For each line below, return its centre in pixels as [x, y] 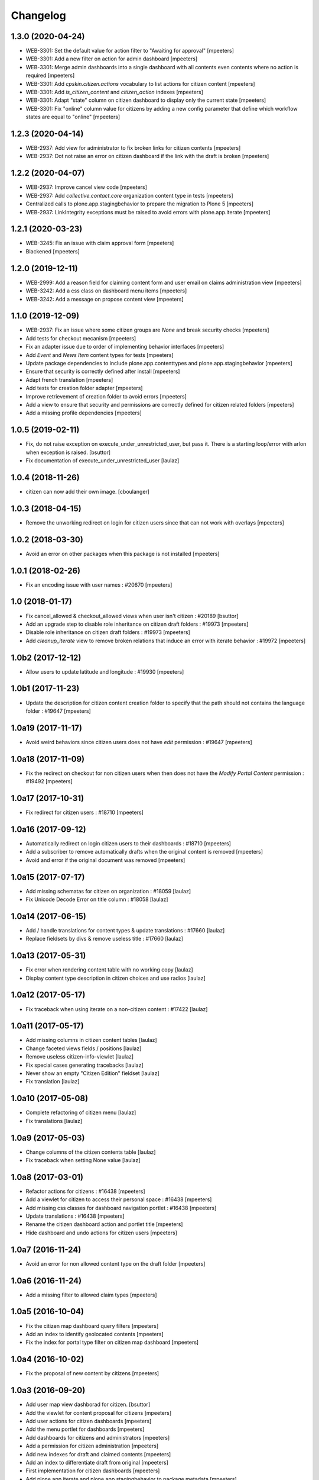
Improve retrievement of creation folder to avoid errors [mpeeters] [106, 396]
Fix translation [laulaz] [53, 1082]
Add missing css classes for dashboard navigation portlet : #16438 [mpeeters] [121, 1208]
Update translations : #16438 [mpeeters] [75, 1216]
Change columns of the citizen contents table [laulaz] [91, 1152]
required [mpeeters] [50, 75]
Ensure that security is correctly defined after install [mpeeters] [103, 371]
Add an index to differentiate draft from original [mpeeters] [97, 1462]
